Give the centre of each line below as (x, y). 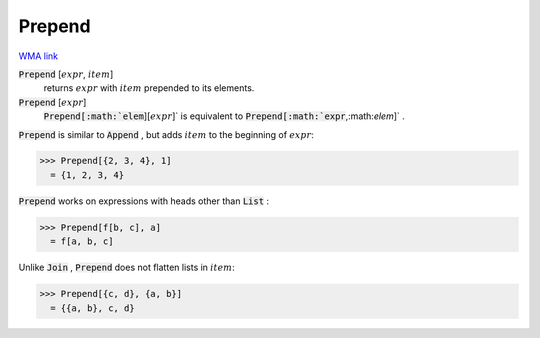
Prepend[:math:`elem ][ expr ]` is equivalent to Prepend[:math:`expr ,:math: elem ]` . (224, 116)
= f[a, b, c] (82, 241)
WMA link (38, 56)
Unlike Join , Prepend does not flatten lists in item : (126, 267)
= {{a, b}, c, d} (92, 308)
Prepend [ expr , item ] (66, 74)
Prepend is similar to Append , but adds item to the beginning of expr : (166, 134)
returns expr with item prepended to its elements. (149, 88)
